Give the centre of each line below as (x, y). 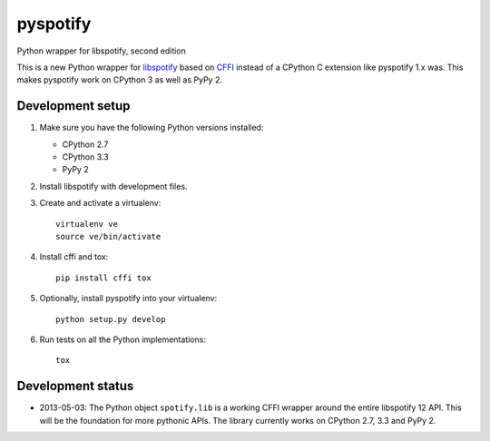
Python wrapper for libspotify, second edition (101, 51)
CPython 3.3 (85, 157)
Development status (75, 386)
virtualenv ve (87, 224)
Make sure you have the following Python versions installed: (152, 128)
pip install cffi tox (103, 278)
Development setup (73, 106)
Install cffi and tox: (74, 257)
